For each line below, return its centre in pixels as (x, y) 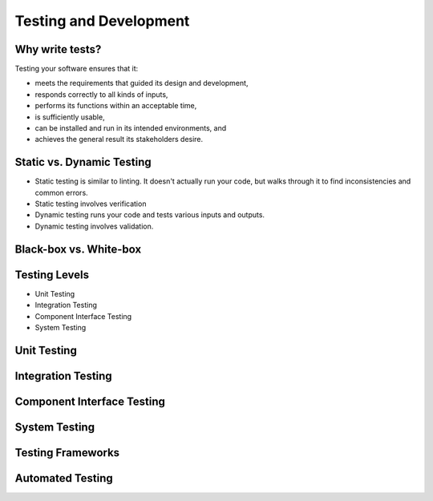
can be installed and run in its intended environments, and (131, 128)
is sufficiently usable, (70, 117)
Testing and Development (102, 21)
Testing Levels (52, 275)
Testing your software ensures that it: (77, 69)
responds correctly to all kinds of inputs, (101, 94)
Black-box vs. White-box (78, 249)
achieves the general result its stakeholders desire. (119, 139)
